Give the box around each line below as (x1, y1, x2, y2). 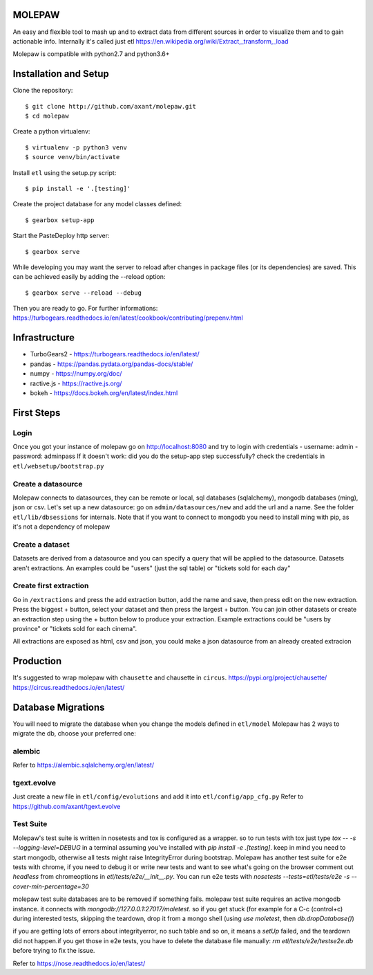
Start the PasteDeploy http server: (12, 232, 110, 240)
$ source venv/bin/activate (25, 153, 120, 161)
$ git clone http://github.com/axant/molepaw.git (25, 102, 197, 110)
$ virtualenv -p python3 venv (25, 143, 128, 152)
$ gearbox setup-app (25, 216, 95, 224)
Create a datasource (12, 479, 83, 489)
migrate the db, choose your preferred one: (12, 729, 136, 737)
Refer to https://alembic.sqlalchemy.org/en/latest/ (12, 761, 155, 769)
